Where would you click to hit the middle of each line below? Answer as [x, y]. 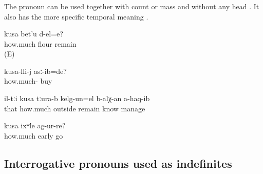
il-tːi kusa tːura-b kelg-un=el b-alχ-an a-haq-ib [77, 98]
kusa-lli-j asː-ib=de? [35, 71]
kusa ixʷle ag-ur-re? [35, 125]
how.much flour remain [40, 43]
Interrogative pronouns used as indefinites [118, 163]
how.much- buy [28, 81]
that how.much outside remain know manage [75, 108]
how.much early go [34, 135]
